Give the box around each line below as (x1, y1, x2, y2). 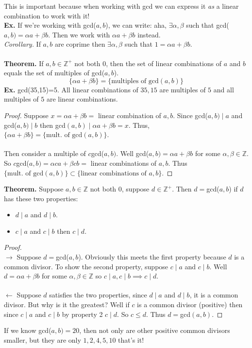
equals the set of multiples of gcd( (4, 68, 105, 78)
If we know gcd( (4, 325, 51, 335)
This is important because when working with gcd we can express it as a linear (4, 1, 239, 11)
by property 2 (62, 309, 103, 319)
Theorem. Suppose (4, 184, 64, 194)
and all (213, 84, 234, 94)
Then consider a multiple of (4, 148, 86, 158)
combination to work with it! (4, 10, 90, 20)
